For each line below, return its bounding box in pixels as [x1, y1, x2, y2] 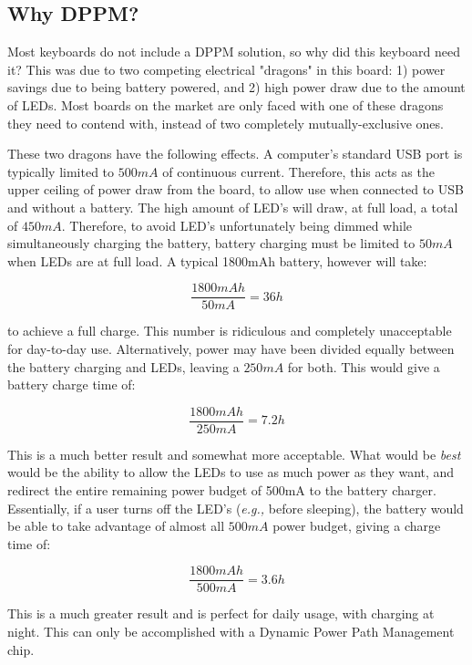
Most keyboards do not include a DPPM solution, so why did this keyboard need [7, 42, 460, 61]
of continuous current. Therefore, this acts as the [162, 161, 435, 181]
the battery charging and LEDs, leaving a [7, 357, 240, 376]
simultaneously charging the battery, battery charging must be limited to [7, 234, 416, 253]
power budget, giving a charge [272, 516, 441, 535]
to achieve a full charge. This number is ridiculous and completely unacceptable [7, 321, 452, 340]
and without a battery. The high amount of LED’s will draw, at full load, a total [7, 197, 458, 216]
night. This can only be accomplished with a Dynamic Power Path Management [7, 622, 455, 641]
